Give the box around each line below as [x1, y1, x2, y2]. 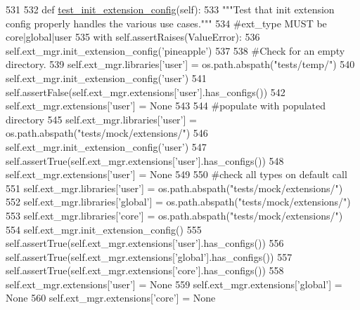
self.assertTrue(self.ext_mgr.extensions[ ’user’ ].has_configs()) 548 [6, 153, 284, 168]
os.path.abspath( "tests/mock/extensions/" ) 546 [6, 126, 208, 140]
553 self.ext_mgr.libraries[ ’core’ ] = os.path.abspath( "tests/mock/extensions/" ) [6, 208, 343, 222]
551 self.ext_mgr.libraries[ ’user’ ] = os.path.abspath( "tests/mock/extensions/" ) [6, 180, 343, 195]
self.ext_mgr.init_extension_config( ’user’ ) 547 [6, 139, 207, 154]
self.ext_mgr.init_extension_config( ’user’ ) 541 [6, 70, 207, 85]
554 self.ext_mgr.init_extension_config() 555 [6, 222, 202, 236]
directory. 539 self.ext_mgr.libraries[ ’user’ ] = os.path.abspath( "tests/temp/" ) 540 [6, 57, 355, 72]
